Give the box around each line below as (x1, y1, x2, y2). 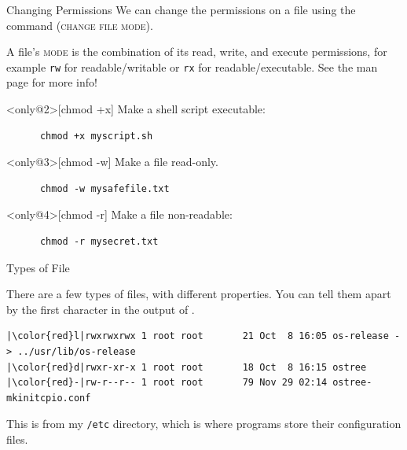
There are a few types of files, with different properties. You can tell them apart (6, 286, 391, 302)
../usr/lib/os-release (17, 345, 136, 357)
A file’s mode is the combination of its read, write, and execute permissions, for (6, 43, 387, 60)
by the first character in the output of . (6, 301, 195, 317)
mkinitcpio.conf (6, 392, 91, 404)
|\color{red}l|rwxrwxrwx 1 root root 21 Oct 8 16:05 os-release (6, 330, 389, 342)
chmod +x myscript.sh (39, 130, 153, 142)
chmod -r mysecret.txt (39, 236, 159, 247)
